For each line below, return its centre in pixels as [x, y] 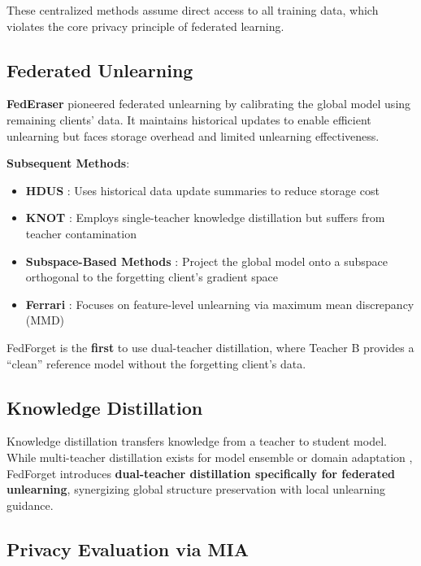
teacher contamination [81, 233]
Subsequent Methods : [68, 163]
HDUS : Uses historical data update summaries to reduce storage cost [202, 190]
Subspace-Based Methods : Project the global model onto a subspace [207, 261]
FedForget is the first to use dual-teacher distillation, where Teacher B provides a [210, 347]
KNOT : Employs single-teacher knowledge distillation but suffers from [205, 218]
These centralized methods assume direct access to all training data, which [193, 10]
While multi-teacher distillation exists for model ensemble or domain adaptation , [210, 457]
